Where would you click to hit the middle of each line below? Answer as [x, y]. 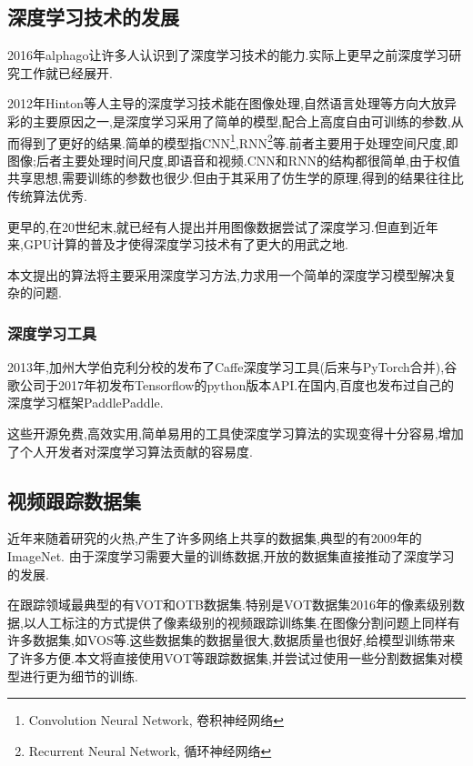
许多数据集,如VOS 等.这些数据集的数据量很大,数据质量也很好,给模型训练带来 [231, 640]
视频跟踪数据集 [74, 500]
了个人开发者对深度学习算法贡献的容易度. [130, 451]
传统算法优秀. [47, 196]
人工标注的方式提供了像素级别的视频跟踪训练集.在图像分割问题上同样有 [248, 622]
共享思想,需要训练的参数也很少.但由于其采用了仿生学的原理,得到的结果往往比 [236, 178]
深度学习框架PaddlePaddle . [86, 403]
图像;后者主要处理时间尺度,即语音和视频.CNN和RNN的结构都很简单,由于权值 [234, 160]
